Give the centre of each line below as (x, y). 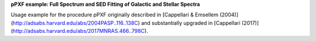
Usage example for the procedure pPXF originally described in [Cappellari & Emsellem (115, 15)
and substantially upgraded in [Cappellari (191, 23)
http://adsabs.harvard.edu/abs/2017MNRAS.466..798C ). (80, 31)
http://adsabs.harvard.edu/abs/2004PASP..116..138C (75, 23)
